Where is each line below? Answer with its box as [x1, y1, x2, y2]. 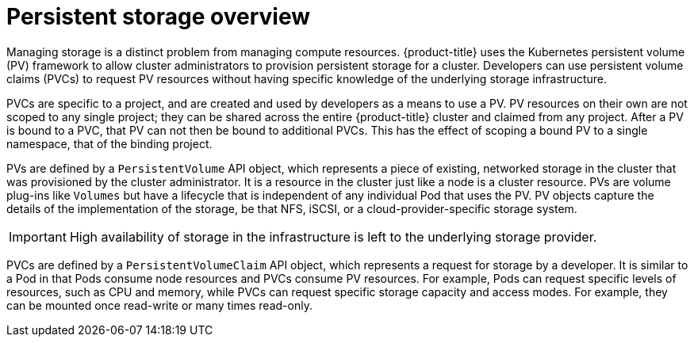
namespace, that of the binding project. [6, 136, 213, 151]
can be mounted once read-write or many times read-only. [6, 298, 312, 312]
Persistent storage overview [6, 3, 310, 30]
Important [9, 228, 67, 245]
